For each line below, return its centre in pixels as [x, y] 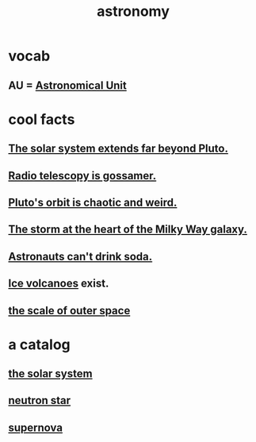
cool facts [42, 119]
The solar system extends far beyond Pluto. [118, 149]
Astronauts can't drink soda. [80, 256]
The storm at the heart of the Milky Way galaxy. [128, 230]
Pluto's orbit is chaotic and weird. [93, 202]
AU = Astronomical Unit [67, 85]
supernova [36, 427]
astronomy [133, 12]
